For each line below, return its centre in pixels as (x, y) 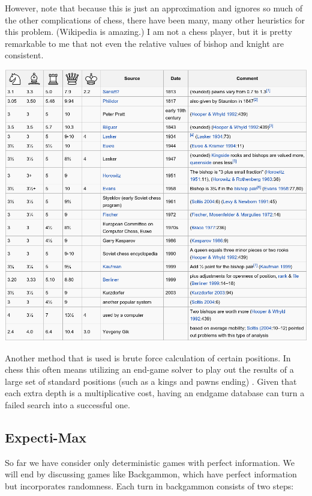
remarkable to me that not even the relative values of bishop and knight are (145, 43)
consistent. (24, 55)
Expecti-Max (46, 437)
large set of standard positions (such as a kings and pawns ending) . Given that (151, 381)
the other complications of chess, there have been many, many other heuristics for (155, 20)
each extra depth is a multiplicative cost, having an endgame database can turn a (155, 393)
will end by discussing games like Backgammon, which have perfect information (151, 474)
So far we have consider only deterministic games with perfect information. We (150, 462)
